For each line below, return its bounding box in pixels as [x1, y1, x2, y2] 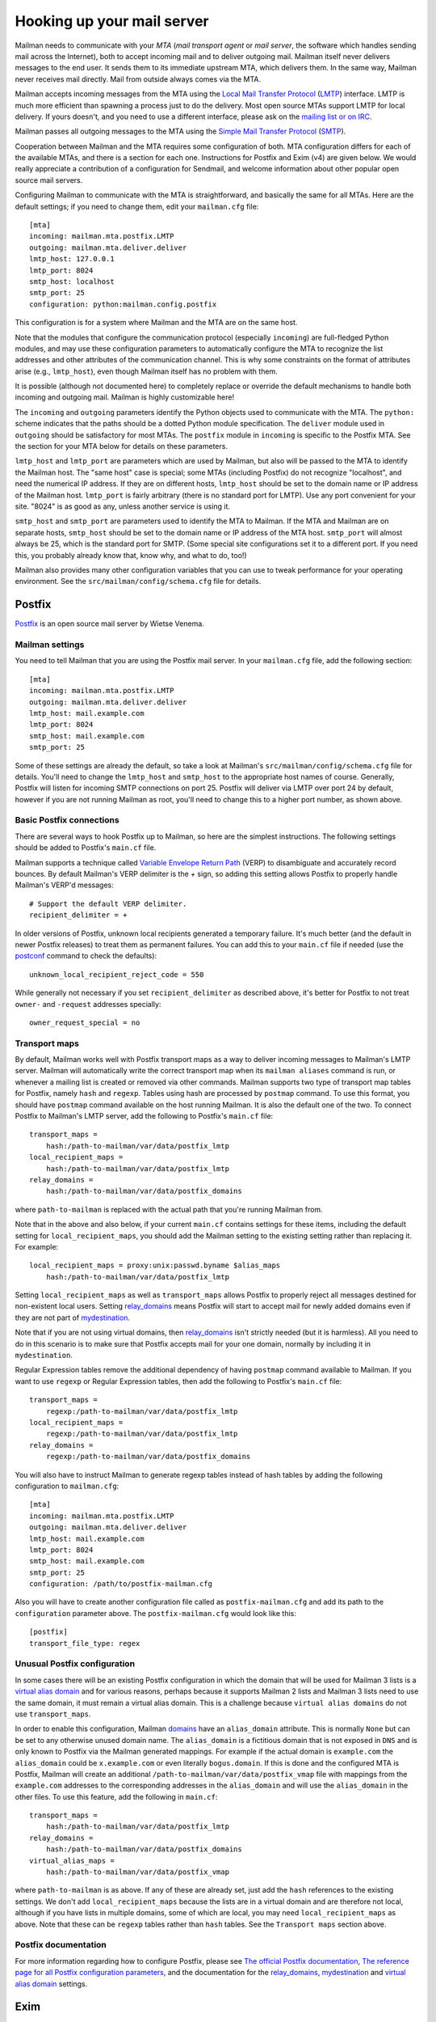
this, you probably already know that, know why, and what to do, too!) [15, 550, 247, 560]
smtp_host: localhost [29, 277, 115, 286]
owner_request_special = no [29, 1017, 140, 1027]
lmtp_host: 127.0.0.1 [29, 255, 115, 264]
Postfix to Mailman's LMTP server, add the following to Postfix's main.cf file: [15, 1111, 274, 1120]
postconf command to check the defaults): [15, 951, 157, 961]
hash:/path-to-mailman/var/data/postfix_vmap [45, 1868, 230, 1876]
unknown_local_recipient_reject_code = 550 [29, 970, 204, 979]
